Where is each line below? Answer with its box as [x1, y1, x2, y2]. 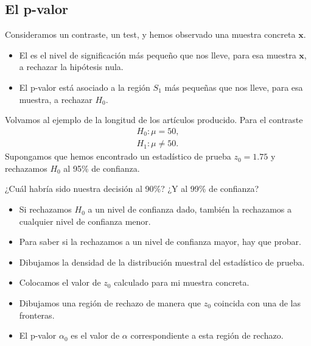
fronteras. [19, 308, 55, 321]
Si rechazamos [19, 203, 72, 216]
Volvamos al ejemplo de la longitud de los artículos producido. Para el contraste [5, 113, 303, 126]
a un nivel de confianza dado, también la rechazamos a [88, 203, 292, 216]
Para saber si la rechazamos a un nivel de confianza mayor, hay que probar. [19, 235, 301, 248]
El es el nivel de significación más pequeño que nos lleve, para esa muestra [19, 48, 296, 61]
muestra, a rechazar [19, 93, 93, 105]
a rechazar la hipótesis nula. [19, 60, 124, 73]
